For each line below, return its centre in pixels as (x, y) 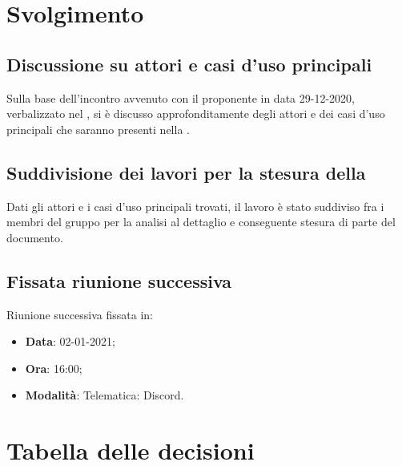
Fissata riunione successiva (119, 280)
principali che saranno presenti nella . (98, 129)
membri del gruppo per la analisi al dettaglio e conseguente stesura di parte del (201, 222)
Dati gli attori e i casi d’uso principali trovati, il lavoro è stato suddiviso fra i (195, 206)
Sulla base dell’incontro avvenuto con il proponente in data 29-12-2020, (181, 97)
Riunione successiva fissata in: (80, 314)
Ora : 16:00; (54, 368)
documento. (35, 237)
